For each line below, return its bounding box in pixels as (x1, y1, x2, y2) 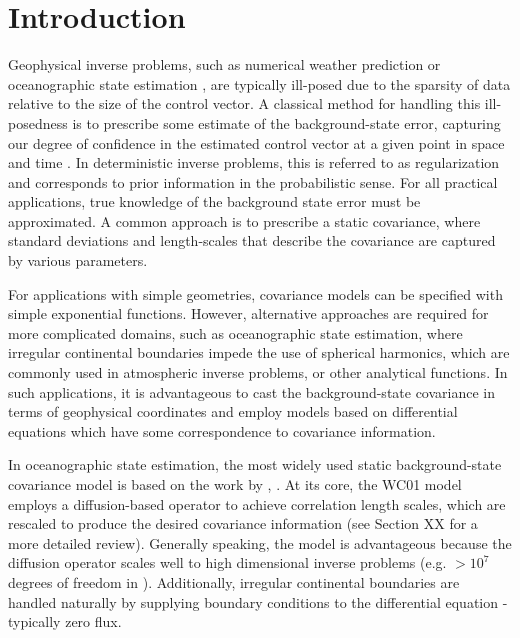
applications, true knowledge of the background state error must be (8, 191, 421, 212)
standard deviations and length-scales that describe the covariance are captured (8, 230, 496, 251)
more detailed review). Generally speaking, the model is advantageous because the (8, 532, 512, 553)
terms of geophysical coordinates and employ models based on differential (8, 401, 458, 422)
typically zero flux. (8, 611, 122, 632)
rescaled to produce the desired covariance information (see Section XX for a (8, 513, 478, 534)
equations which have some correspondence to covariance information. (8, 420, 436, 441)
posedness (8, 112, 68, 133)
